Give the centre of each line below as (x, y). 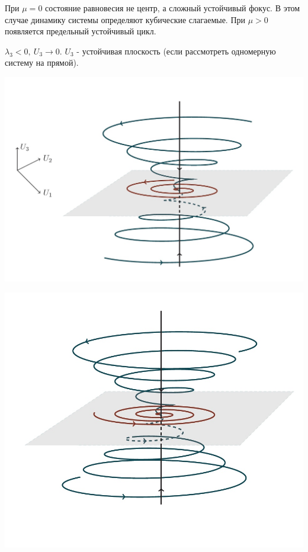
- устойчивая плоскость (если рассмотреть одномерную (176, 51)
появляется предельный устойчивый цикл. (81, 31)
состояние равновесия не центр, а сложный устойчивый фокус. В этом (173, 8)
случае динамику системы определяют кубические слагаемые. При (125, 19)
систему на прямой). (42, 62)
